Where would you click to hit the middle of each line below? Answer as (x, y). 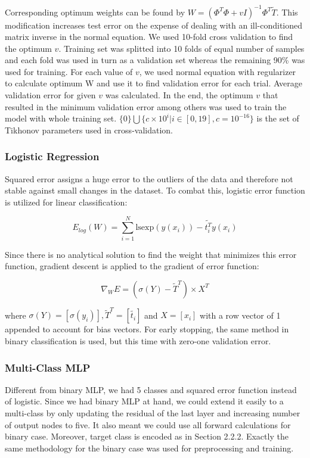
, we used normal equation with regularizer (218, 71)
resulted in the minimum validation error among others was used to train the (146, 106)
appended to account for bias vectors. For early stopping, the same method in (147, 329)
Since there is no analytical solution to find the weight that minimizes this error (151, 254)
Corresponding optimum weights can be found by (95, 12)
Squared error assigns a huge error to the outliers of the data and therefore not (149, 178)
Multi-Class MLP (48, 367)
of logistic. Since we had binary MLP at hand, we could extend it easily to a (144, 401)
